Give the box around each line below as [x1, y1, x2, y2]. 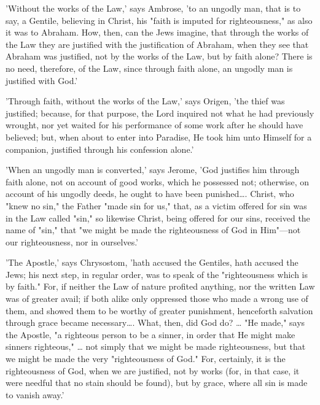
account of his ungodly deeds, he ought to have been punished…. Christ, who [6, 187, 294, 200]
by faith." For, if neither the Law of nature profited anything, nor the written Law [6, 280, 315, 293]
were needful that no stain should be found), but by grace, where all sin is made [6, 376, 308, 389]
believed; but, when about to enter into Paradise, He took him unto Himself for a [6, 130, 312, 143]
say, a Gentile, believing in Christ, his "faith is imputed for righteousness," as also [6, 13, 313, 26]
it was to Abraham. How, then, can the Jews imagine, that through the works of [6, 26, 309, 39]
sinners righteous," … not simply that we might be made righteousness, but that [6, 340, 306, 353]
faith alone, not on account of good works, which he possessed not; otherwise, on [6, 175, 310, 188]
